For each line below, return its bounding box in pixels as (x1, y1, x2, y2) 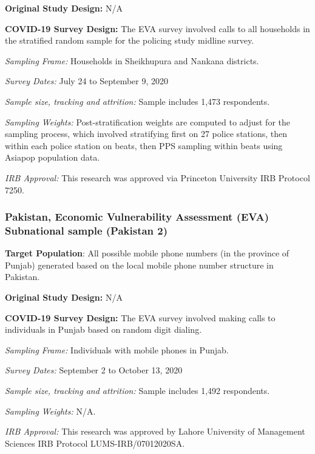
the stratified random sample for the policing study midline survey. (5, 34, 254, 47)
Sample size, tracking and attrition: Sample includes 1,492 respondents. (5, 384, 270, 397)
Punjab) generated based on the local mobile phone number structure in (5, 258, 274, 271)
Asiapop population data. (5, 151, 100, 164)
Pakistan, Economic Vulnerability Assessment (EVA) (5, 209, 269, 224)
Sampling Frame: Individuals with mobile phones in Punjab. (5, 343, 229, 356)
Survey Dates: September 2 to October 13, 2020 (5, 364, 183, 376)
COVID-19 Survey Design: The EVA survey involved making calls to (5, 311, 276, 324)
